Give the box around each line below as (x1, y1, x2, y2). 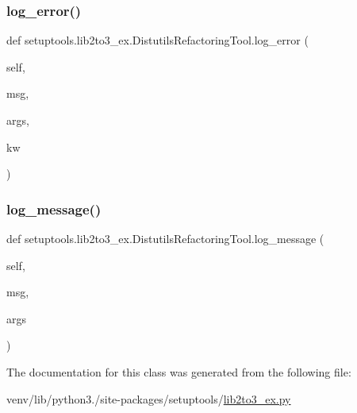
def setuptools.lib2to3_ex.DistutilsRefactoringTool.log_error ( (6, 32, 309, 48)
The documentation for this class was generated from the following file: (6, 363, 351, 380)
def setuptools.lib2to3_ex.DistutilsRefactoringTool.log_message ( (6, 230, 324, 246)
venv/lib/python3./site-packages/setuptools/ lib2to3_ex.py (6, 390, 291, 407)
